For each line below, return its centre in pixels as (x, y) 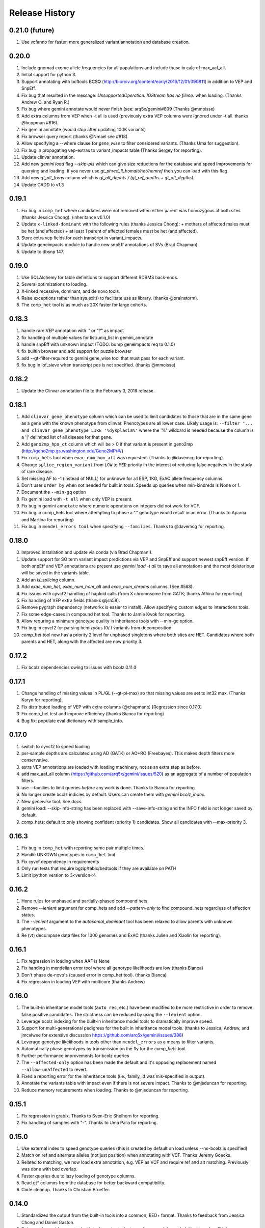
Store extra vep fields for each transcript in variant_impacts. (82, 238)
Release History (42, 13)
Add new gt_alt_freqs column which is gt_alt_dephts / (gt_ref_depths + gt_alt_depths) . (108, 178)
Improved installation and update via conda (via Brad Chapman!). (87, 552)
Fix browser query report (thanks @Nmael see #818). (75, 136)
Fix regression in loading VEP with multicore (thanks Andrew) (83, 982)
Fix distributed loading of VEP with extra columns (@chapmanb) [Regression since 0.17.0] (112, 707)
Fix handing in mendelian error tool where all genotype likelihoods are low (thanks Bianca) (112, 968)
